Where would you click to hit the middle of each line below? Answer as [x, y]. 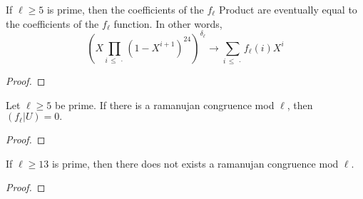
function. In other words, [168, 23]
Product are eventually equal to [288, 9]
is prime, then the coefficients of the [125, 9]
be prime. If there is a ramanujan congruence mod [164, 104]
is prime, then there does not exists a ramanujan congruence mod [195, 163]
